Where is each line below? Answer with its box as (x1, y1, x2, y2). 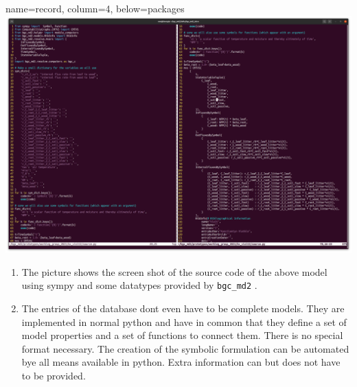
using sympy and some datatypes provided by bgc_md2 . (21, 278, 257, 292)
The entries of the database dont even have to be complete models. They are (21, 301, 345, 315)
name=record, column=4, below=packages (5, 1, 185, 15)
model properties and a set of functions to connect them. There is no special (21, 328, 343, 342)
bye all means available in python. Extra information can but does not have (21, 355, 341, 369)
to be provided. (21, 368, 86, 382)
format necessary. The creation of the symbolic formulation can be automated (21, 341, 349, 355)
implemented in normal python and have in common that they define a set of (21, 314, 347, 329)
